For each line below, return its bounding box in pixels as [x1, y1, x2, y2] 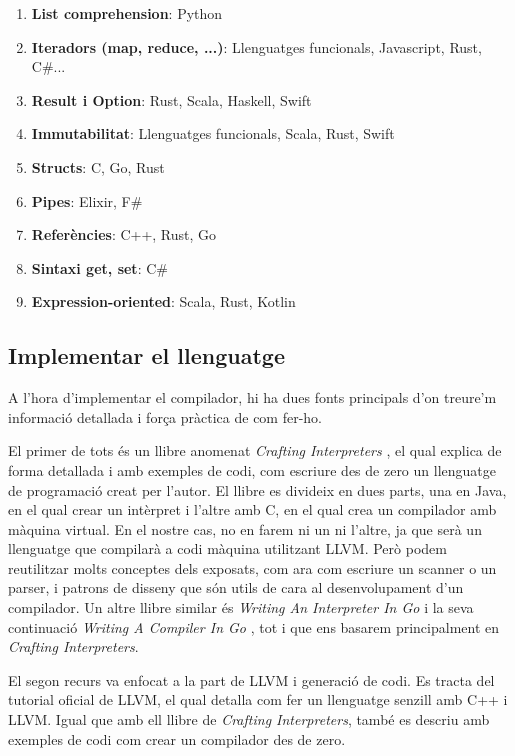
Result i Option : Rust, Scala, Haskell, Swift [31, 89, 312, 110]
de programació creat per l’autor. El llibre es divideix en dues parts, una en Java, [8, 479, 507, 500]
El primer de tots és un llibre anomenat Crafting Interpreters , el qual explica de [8, 440, 502, 461]
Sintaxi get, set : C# [31, 257, 168, 278]
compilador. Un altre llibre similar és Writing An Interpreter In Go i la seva [8, 597, 474, 618]
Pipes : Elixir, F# [31, 190, 143, 211]
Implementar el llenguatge [8, 340, 285, 371]
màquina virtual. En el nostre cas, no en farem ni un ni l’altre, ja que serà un [8, 518, 482, 539]
